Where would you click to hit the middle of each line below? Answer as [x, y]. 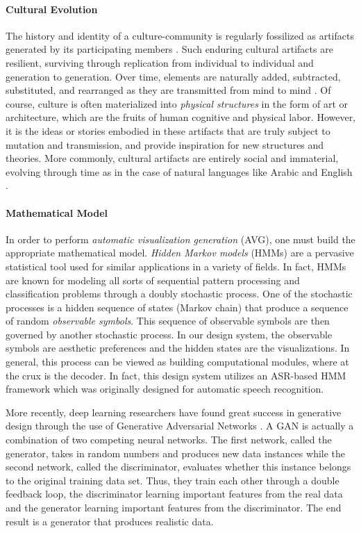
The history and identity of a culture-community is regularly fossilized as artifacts [180, 35]
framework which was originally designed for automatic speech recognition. [165, 389]
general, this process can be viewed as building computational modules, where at [177, 362]
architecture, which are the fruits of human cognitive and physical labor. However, [181, 117]
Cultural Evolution [52, 9]
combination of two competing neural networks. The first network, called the [169, 440]
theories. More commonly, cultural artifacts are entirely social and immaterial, [172, 158]
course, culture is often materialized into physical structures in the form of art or [177, 103]
